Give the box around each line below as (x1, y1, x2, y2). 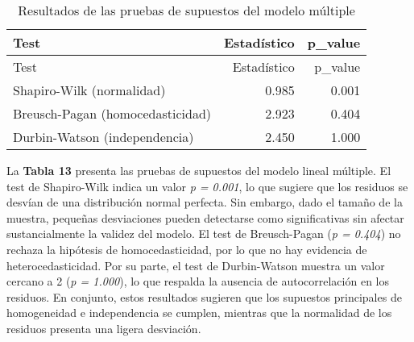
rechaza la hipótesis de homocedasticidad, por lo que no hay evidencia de (6, 240, 367, 257)
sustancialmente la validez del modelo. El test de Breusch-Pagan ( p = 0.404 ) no (6, 225, 401, 242)
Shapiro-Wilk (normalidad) (13, 81, 166, 99)
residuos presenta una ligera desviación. (6, 319, 201, 336)
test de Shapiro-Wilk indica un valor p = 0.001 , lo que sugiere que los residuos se (6, 177, 408, 194)
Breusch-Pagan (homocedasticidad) (13, 104, 212, 123)
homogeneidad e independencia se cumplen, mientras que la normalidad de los (6, 304, 392, 321)
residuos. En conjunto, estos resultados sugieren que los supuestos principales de (6, 288, 402, 305)
